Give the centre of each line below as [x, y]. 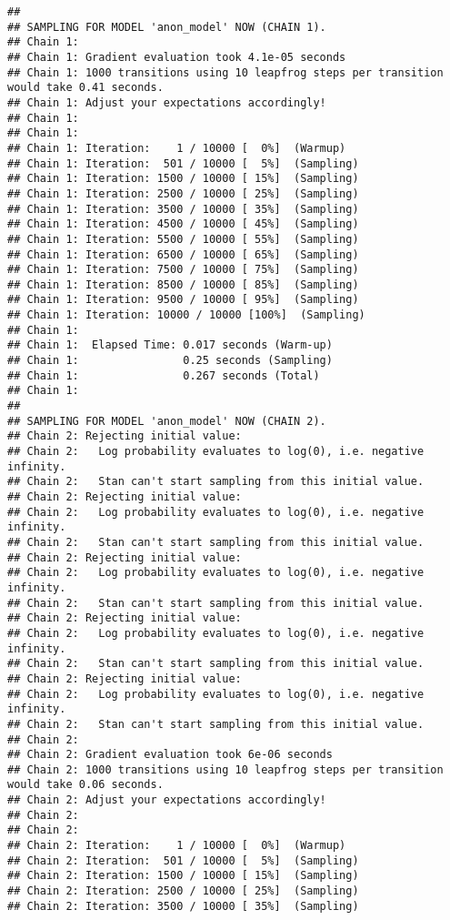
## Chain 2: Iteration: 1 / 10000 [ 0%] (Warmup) [177, 846]
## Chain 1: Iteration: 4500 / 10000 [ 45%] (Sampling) [183, 224]
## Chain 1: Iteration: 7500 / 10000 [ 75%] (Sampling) [183, 270]
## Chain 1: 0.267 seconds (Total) [164, 375]
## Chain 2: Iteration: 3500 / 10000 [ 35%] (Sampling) [183, 906]
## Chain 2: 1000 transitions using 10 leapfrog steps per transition [225, 769]
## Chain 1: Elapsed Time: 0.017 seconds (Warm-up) [170, 345]
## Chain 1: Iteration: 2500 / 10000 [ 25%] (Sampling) [183, 193]
